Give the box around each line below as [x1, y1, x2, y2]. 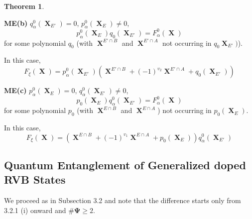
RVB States [4, 172, 66, 187]
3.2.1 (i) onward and [4, 205, 66, 215]
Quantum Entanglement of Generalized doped [4, 157, 246, 172]
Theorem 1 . [4, 1, 44, 11]
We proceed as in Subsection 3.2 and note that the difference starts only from [4, 195, 241, 206]
